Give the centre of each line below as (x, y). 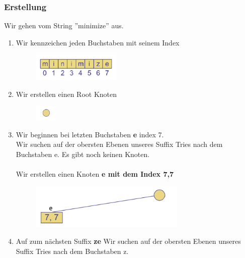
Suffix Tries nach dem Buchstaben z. (72, 251)
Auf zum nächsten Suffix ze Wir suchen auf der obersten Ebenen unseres (128, 241)
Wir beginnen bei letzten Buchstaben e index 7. (90, 134)
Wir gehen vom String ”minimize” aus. (64, 25)
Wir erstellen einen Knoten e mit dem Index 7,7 (95, 174)
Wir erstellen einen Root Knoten (66, 94)
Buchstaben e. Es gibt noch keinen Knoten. (83, 154)
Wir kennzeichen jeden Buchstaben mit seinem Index (98, 42)
